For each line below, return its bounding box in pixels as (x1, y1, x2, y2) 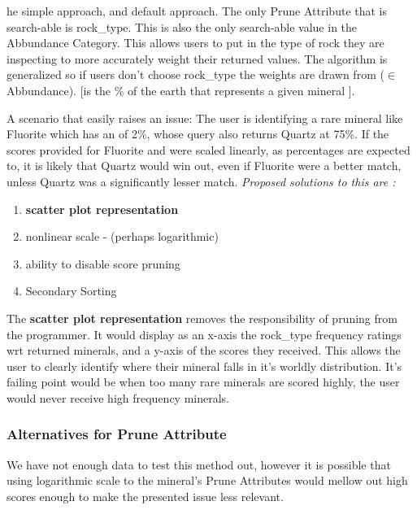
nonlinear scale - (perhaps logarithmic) (25, 228, 219, 245)
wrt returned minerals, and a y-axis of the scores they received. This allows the (7, 342, 401, 359)
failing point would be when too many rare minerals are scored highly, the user (7, 373, 400, 390)
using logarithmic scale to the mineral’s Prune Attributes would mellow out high (7, 472, 408, 489)
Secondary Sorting (25, 282, 117, 299)
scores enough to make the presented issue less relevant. (7, 487, 284, 504)
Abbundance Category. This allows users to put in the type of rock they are (7, 34, 384, 51)
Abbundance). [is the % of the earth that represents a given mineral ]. (7, 81, 355, 98)
